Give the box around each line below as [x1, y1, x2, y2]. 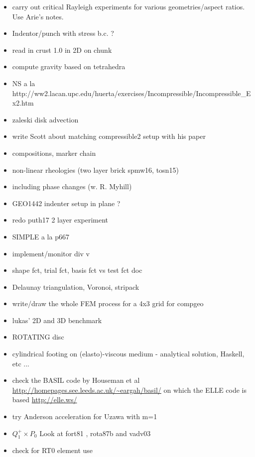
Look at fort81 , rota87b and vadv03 [39, 428, 151, 438]
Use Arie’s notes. [12, 11, 64, 21]
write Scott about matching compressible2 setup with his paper [12, 131, 206, 141]
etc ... [12, 358, 30, 368]
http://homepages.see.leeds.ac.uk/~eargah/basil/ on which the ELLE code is [12, 384, 247, 395]
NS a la [12, 78, 35, 88]
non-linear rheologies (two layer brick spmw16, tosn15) [12, 164, 179, 175]
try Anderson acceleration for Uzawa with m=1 [12, 411, 157, 422]
